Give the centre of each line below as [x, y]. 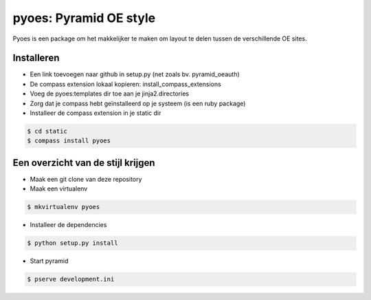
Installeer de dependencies [68, 225]
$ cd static [47, 131]
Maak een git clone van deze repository [86, 179]
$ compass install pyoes [69, 141]
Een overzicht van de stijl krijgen [84, 163]
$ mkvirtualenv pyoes [64, 207]
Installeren [36, 58]
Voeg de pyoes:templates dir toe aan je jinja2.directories [109, 94]
